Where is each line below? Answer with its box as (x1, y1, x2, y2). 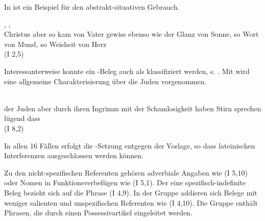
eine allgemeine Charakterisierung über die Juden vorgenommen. (4, 76, 207, 86)
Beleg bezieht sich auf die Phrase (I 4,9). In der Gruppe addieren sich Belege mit (4, 187, 257, 198)
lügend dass (4, 113, 40, 124)
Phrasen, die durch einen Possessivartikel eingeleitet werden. (4, 207, 192, 218)
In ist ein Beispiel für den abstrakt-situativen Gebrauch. (4, 2, 180, 12)
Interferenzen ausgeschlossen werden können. (4, 150, 144, 161)
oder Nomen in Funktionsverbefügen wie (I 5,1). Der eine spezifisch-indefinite (4, 177, 246, 188)
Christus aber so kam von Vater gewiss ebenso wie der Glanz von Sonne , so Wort (4, 29, 259, 39)
